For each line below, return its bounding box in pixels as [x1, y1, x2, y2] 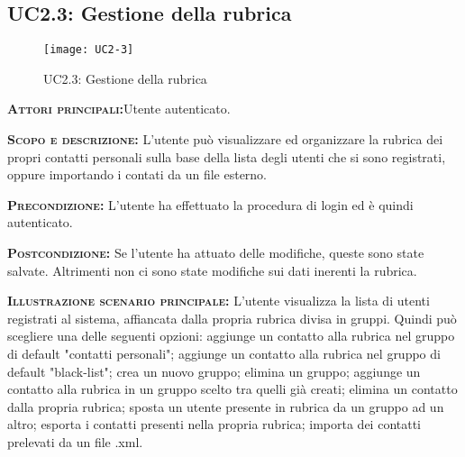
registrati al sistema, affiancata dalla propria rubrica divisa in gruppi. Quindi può [7, 308, 457, 327]
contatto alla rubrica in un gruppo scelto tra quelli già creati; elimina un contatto [7, 379, 458, 398]
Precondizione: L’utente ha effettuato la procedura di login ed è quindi [7, 195, 414, 214]
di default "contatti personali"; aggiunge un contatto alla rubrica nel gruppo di [7, 343, 441, 362]
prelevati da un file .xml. [7, 432, 143, 451]
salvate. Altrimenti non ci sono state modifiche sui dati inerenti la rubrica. [7, 260, 417, 279]
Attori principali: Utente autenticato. [7, 99, 231, 118]
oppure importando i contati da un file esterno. [7, 165, 268, 184]
